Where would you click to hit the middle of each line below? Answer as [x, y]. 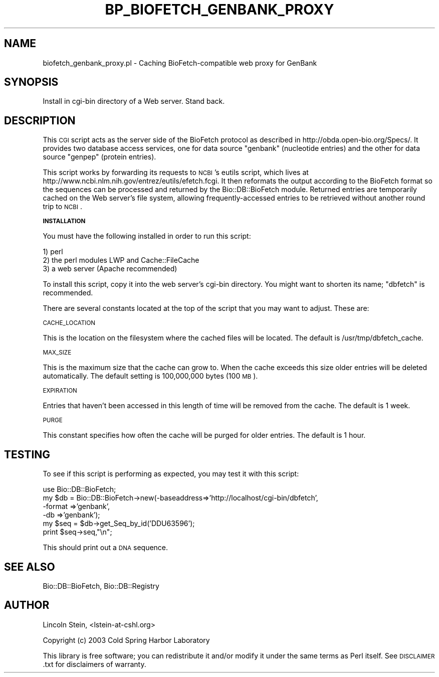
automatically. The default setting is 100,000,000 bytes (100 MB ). [150, 376]
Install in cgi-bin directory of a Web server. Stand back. [134, 101]
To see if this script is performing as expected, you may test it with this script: [171, 474]
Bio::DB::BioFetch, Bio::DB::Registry [101, 586]
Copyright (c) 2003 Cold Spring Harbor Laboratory [126, 640]
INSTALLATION [64, 221]
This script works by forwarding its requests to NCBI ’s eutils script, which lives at [176, 173]
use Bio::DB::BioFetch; [79, 489]
